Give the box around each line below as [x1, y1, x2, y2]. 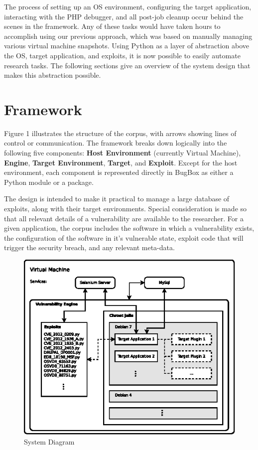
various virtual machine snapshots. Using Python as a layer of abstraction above [4, 40, 250, 51]
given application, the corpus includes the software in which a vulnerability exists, [4, 223, 255, 233]
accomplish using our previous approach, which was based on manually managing [4, 30, 253, 41]
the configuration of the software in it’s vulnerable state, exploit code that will [4, 232, 244, 243]
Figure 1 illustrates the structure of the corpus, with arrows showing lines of [4, 128, 237, 138]
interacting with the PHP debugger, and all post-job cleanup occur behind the [4, 11, 244, 21]
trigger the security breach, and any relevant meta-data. [4, 242, 175, 253]
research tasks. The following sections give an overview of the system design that [4, 60, 251, 70]
